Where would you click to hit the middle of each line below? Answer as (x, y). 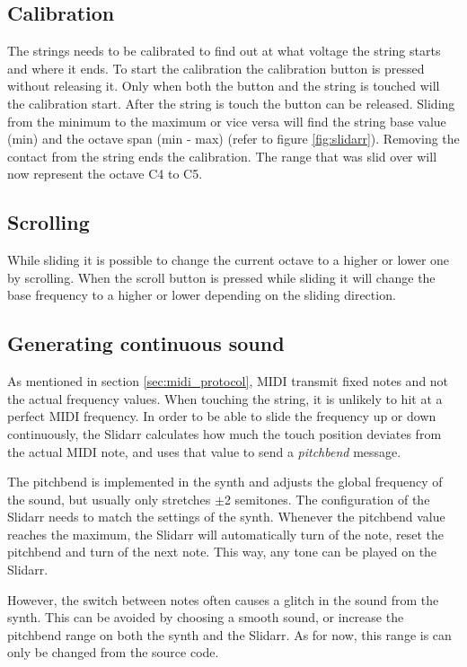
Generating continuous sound (146, 343)
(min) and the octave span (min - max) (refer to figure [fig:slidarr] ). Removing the (233, 139)
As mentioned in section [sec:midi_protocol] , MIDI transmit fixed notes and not (228, 381)
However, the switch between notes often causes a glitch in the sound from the (223, 599)
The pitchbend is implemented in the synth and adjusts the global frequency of (225, 482)
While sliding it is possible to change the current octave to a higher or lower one (229, 260)
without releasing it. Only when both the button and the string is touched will (224, 86)
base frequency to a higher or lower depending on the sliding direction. (202, 295)
